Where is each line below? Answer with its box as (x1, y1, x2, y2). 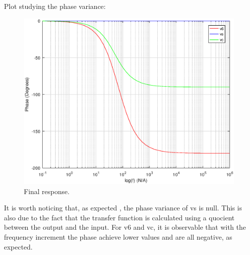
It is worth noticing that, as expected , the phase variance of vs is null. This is (4, 203, 242, 213)
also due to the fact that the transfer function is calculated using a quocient (4, 212, 235, 222)
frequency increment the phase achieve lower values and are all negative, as (4, 231, 232, 242)
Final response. (24, 186, 70, 196)
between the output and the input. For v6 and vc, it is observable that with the (4, 222, 246, 232)
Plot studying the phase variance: (4, 1, 106, 11)
